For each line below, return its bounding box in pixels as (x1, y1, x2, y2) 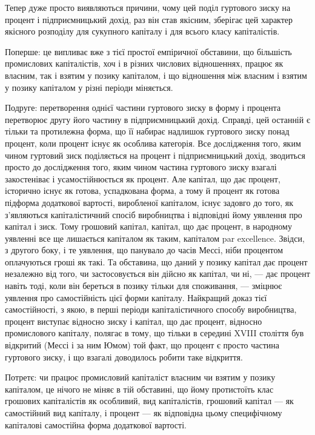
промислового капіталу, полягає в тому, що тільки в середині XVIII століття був (5, 327, 304, 339)
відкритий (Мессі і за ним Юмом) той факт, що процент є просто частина (5, 339, 280, 351)
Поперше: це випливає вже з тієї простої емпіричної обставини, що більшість (5, 45, 292, 58)
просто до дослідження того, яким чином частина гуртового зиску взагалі (5, 161, 277, 173)
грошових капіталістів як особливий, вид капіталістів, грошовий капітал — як (5, 394, 294, 407)
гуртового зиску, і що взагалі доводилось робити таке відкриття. (5, 350, 243, 363)
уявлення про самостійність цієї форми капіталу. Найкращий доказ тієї (5, 291, 267, 304)
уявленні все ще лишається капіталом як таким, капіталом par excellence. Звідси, (5, 231, 305, 244)
